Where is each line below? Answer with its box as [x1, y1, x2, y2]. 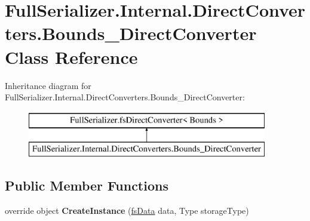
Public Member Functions [5, 176, 168, 195]
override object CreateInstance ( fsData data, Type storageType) [5, 204, 249, 217]
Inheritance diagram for [5, 79, 91, 91]
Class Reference [5, 44, 138, 69]
